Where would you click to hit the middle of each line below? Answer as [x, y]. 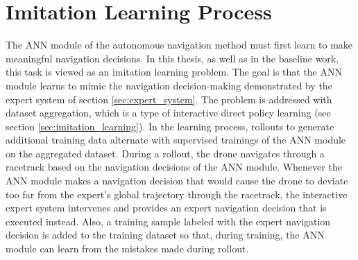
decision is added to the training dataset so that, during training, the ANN [165, 235]
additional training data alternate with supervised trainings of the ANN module [176, 140]
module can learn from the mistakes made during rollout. [127, 249]
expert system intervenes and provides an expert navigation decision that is [166, 208]
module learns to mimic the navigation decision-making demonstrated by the [169, 85]
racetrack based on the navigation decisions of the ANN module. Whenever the [174, 167]
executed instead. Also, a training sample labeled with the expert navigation [168, 221]
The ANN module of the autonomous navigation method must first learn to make [179, 45]
